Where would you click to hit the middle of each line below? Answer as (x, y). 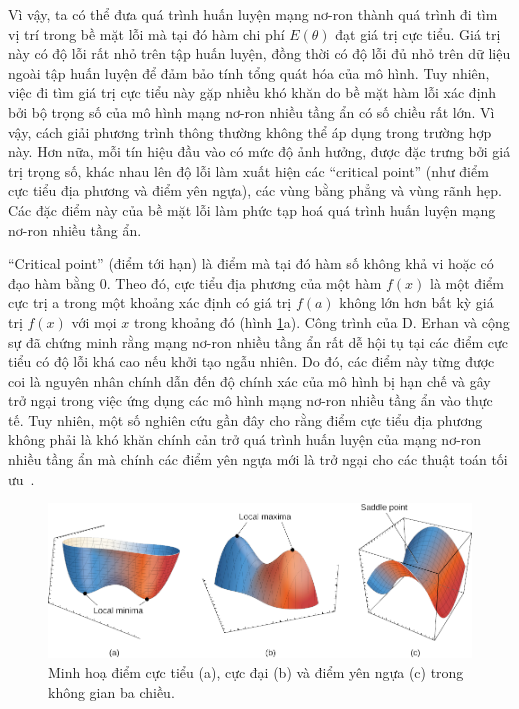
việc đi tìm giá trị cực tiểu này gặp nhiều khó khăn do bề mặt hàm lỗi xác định (252, 92)
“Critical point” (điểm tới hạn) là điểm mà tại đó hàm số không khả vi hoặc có (251, 263)
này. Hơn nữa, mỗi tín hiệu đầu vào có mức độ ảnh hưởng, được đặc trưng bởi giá (259, 151)
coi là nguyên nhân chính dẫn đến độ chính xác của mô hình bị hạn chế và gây (249, 380)
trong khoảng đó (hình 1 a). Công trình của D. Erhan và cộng (321, 321)
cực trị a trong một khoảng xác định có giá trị (150, 302)
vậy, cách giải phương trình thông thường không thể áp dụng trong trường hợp (250, 131)
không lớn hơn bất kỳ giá (416, 302)
